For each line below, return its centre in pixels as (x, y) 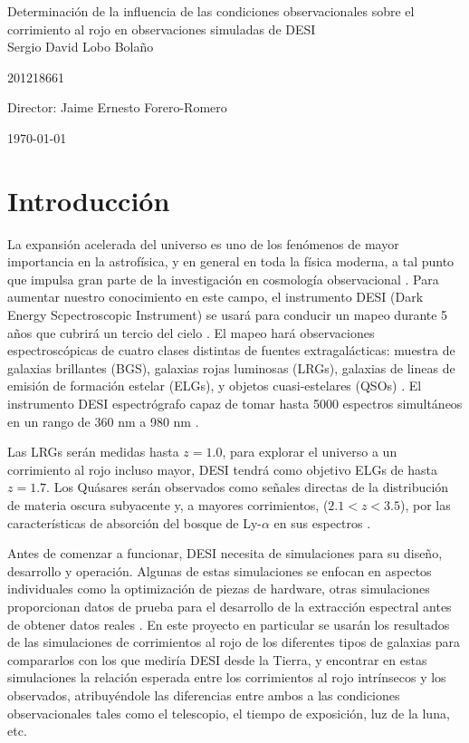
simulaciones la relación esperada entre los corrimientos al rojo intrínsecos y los (227, 677)
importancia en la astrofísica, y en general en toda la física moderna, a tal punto (231, 261)
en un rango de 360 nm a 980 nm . (103, 421)
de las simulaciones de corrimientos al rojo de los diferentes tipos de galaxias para (234, 642)
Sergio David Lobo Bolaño (81, 47)
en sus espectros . (322, 522)
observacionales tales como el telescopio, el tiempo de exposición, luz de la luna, (229, 713)
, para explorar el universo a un (310, 452)
